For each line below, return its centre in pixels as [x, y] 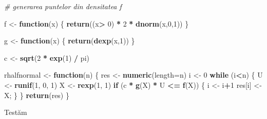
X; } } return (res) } [37, 95]
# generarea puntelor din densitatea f [63, 6]
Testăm [16, 112]
